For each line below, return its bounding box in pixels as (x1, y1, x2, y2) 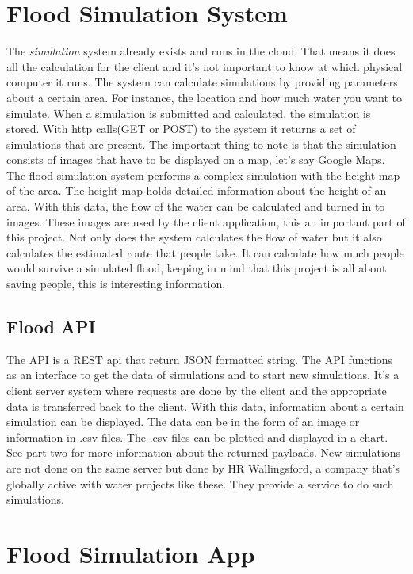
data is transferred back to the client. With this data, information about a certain (6, 397, 404, 414)
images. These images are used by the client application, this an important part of (6, 213, 406, 230)
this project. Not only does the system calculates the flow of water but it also (6, 229, 382, 245)
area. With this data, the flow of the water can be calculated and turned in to (6, 198, 385, 215)
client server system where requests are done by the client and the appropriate (6, 382, 387, 399)
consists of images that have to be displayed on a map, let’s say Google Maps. (6, 151, 385, 168)
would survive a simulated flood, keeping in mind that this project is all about (6, 260, 387, 276)
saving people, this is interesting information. (6, 276, 226, 292)
